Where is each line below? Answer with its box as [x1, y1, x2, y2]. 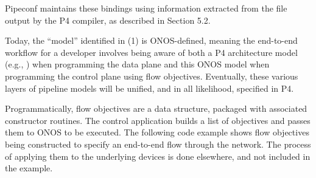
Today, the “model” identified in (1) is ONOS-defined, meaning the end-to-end [5, 34, 298, 47]
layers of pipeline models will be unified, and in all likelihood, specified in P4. [5, 81, 294, 94]
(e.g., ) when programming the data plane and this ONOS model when [5, 58, 270, 70]
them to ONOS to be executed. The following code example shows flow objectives [5, 126, 309, 139]
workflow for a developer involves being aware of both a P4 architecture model [5, 46, 298, 58]
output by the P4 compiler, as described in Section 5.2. [5, 13, 211, 26]
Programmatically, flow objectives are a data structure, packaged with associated [5, 102, 307, 115]
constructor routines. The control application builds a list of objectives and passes [5, 114, 311, 126]
